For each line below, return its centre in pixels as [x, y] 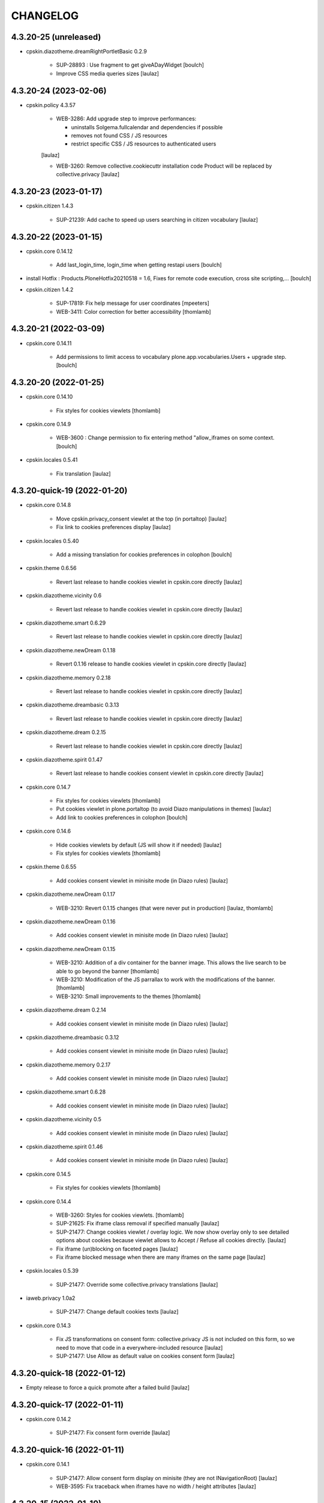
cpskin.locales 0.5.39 [52, 1271]
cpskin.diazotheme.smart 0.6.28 [66, 1092]
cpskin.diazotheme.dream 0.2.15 [66, 732]
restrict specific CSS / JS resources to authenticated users [144, 144]
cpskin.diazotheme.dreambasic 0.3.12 [73, 1037]
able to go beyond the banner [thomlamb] [107, 971]
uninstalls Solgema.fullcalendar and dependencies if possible [147, 127]
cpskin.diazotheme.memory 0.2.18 [68, 678]
